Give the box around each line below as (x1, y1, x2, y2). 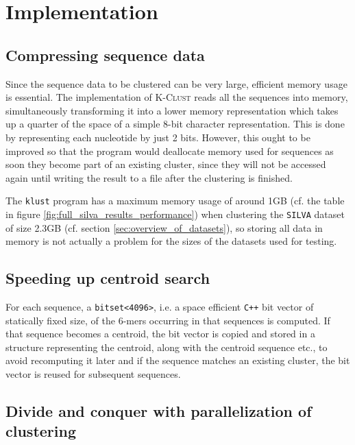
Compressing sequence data (5, 44, 205, 65)
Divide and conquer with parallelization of (5, 400, 312, 422)
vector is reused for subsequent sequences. (5, 367, 181, 381)
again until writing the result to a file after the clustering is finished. (5, 170, 293, 184)
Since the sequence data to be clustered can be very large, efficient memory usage (5, 76, 347, 91)
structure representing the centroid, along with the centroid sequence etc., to (5, 339, 328, 354)
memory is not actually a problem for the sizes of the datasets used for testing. (5, 234, 337, 248)
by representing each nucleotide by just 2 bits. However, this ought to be (5, 130, 310, 144)
